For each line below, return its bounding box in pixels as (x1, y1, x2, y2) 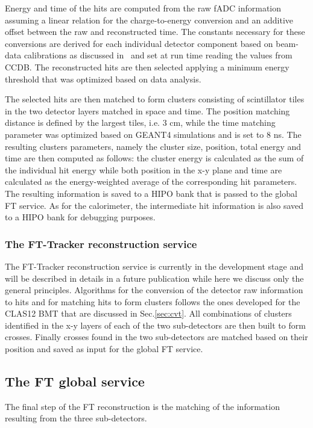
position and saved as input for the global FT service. (5, 343, 203, 355)
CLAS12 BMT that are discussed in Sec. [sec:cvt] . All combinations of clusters (5, 307, 292, 320)
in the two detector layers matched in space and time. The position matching (5, 104, 290, 117)
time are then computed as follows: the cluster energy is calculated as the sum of (5, 152, 304, 164)
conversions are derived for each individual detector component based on (5, 37, 273, 49)
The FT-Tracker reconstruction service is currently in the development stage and (5, 259, 304, 272)
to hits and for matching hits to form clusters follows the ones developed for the (5, 295, 300, 308)
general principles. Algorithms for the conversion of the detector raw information (5, 284, 303, 296)
